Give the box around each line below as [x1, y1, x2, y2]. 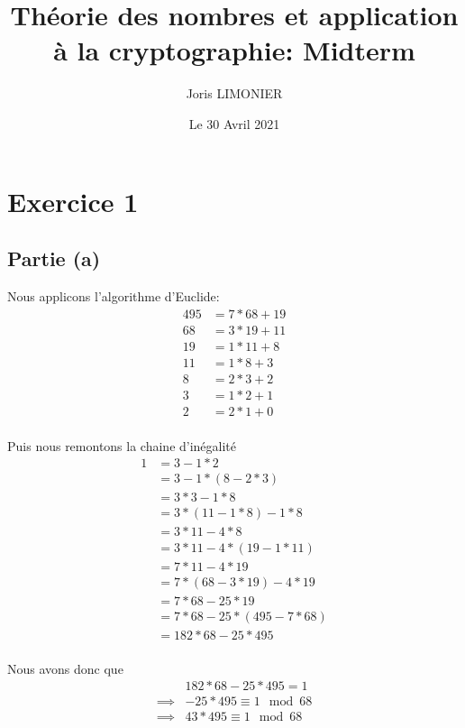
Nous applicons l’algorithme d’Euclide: [7, 286, 220, 305]
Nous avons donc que [7, 659, 123, 677]
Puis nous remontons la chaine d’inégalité [7, 436, 237, 455]
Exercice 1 [7, 182, 139, 219]
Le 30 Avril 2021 [188, 114, 280, 133]
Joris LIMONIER [186, 84, 283, 103]
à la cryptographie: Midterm [53, 32, 415, 69]
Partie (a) [7, 244, 101, 272]
